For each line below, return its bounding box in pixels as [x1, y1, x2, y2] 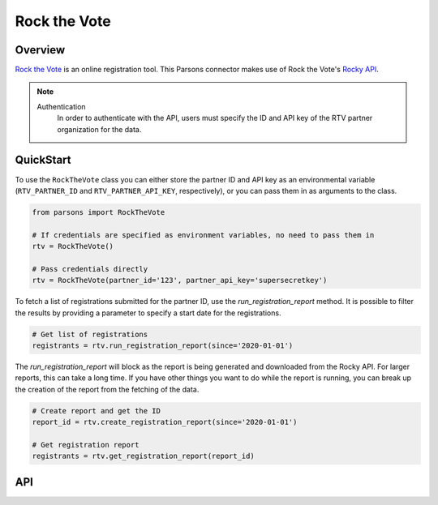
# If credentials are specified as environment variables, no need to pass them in [32, 230, 375, 239]
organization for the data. [57, 124, 142, 134]
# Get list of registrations [32, 329, 148, 339]
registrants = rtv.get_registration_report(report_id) [32, 452, 255, 461]
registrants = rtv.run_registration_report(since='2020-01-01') [32, 341, 294, 350]
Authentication [36, 101, 86, 111]
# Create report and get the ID [32, 406, 161, 415]
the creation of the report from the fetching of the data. [15, 384, 200, 394]
